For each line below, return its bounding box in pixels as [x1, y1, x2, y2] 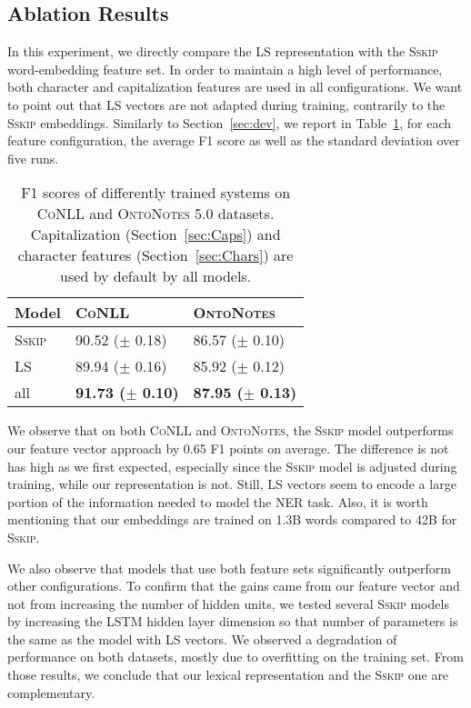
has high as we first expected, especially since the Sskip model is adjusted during [7, 456, 457, 475]
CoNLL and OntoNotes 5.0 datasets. [36, 203, 275, 224]
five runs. [7, 148, 59, 167]
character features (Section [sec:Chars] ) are [17, 244, 294, 266]
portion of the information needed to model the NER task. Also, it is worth [7, 492, 428, 511]
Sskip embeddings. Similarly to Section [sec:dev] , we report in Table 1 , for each [7, 113, 452, 132]
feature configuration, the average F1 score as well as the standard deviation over [7, 131, 460, 150]
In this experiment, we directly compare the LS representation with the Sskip [7, 42, 438, 61]
